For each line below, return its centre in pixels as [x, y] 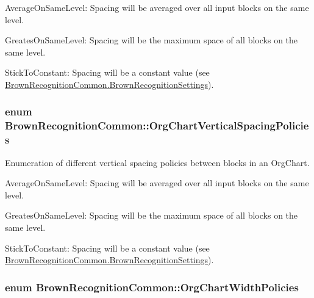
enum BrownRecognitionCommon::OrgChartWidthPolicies [152, 287]
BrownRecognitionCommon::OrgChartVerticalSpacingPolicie [157, 125]
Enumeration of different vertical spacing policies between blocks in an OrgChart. [157, 162]
